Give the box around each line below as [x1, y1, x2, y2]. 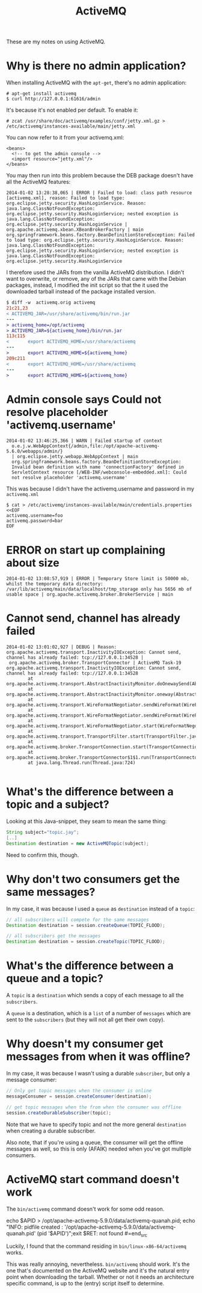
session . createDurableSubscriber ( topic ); [6, 1110, 112, 1116]
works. [6, 1249, 23, 1256]
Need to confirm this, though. [6, 851, 79, 858]
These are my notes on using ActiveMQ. [6, 38, 106, 46]
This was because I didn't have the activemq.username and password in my [6, 485, 194, 492]
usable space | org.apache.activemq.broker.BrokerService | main [6, 591, 173, 598]
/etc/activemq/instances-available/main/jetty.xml [6, 123, 136, 130]
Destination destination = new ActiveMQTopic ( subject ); [6, 840, 149, 846]
